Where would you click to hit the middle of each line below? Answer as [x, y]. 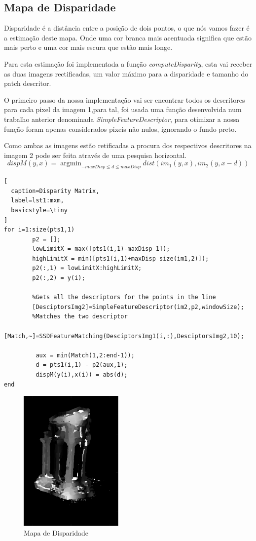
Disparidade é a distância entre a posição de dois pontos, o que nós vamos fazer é [127, 28]
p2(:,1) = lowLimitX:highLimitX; [87, 268]
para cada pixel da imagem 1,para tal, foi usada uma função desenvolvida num [123, 109]
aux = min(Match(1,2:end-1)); [85, 355]
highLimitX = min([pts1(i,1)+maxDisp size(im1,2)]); [121, 258]
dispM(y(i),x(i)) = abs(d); [82, 375]
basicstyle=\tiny [39, 210]
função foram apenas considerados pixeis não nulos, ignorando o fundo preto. [120, 129]
